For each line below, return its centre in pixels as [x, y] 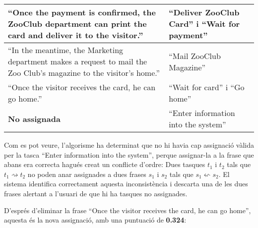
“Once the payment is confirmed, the [82, 12]
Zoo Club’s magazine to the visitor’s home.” [84, 73]
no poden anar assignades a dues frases [87, 174]
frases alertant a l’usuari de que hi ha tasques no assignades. [96, 193]
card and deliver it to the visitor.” [76, 35]
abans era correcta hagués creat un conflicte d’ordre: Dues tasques [105, 164]
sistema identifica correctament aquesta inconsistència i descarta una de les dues [126, 184]
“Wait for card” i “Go [207, 87]
